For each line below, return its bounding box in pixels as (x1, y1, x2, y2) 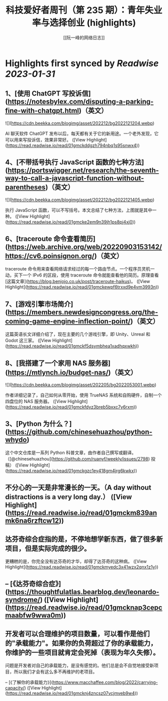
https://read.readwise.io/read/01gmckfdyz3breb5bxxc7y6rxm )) (6, 404, 137, 410)
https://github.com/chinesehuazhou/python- (7, 428, 152, 436)
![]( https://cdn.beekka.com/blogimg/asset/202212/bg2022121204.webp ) (5, 120, 154, 126)
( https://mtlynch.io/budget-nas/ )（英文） (5, 368, 137, 376)
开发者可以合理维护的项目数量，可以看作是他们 (5, 629, 150, 638)
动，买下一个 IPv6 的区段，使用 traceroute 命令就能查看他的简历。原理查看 (5, 272, 159, 278)
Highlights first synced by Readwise (5, 57, 159, 69)
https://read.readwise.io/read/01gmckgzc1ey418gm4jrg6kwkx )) (6, 467, 137, 473)
